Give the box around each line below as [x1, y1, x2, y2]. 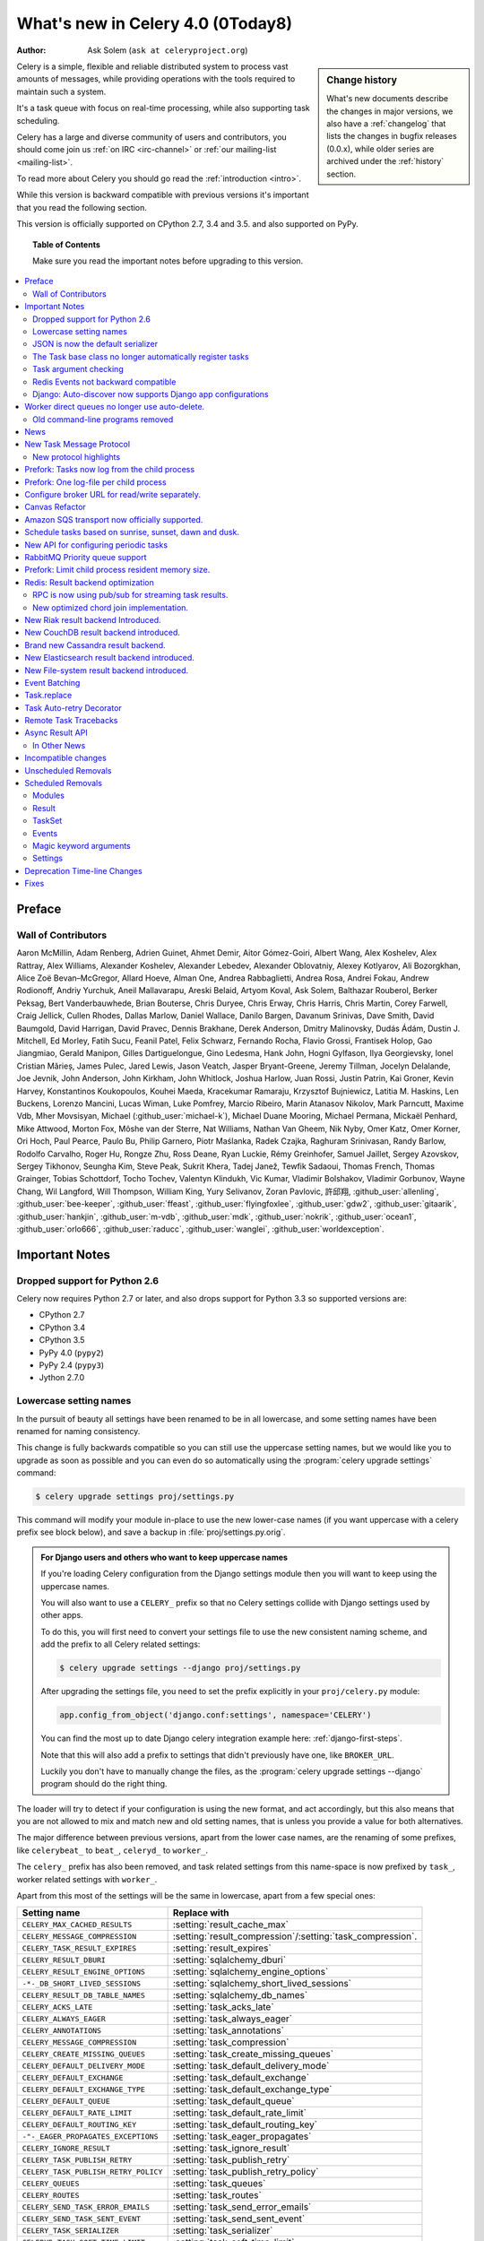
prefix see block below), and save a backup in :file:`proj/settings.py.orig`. [16, 1527, 286, 1537]
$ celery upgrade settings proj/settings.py [35, 1492, 235, 1501]
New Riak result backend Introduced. [24, 614, 161, 625]
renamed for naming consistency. [16, 1425, 141, 1436]
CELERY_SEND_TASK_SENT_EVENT [22, 2214, 142, 2223]
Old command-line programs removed [32, 413, 174, 425]
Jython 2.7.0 [39, 1372, 85, 1383]
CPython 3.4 [39, 1322, 86, 1333]
